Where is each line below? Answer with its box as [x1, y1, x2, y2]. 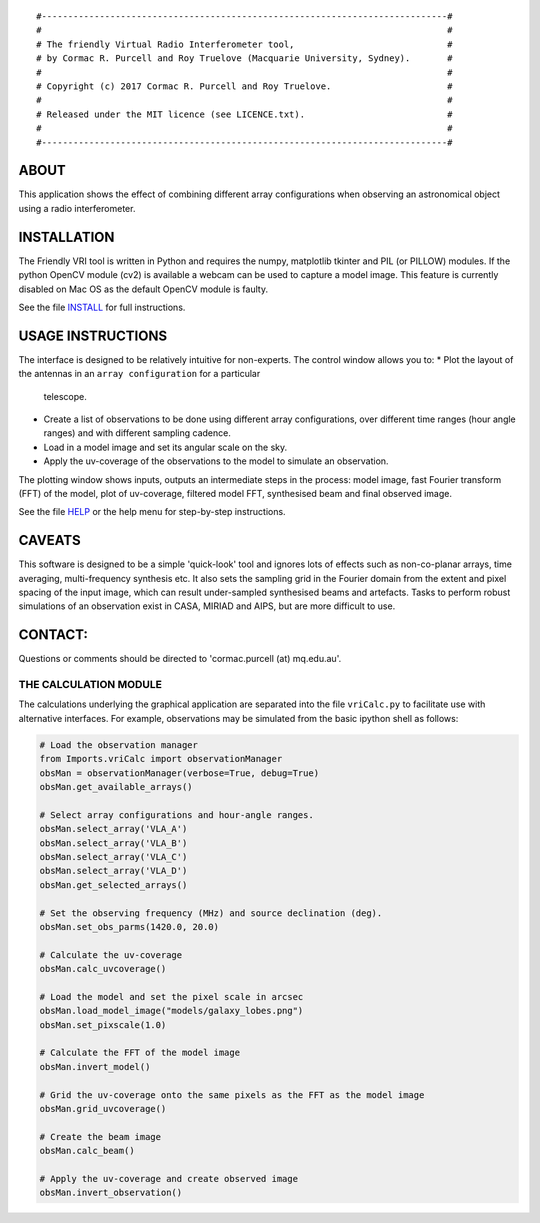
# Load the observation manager [39, 739, 199, 750]
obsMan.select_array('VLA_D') [39, 865, 188, 877]
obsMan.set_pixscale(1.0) [39, 1019, 167, 1030]
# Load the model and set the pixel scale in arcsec [39, 991, 304, 1002]
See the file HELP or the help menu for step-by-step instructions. [18, 506, 286, 518]
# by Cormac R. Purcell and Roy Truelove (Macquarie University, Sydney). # [36, 53, 453, 64]
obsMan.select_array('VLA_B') [39, 837, 188, 849]
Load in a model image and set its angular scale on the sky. [43, 441, 288, 453]
